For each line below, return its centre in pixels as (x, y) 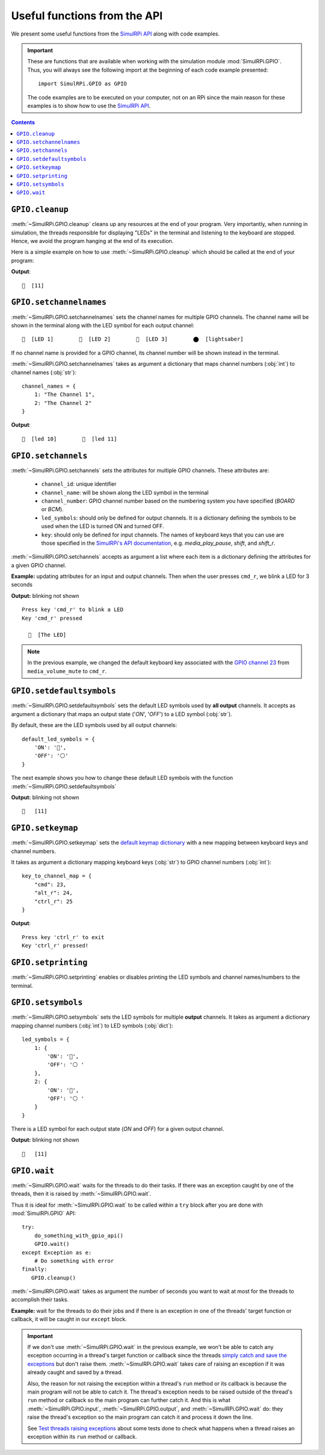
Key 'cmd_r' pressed (52, 618)
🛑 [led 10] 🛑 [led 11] (70, 439)
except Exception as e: (57, 1252)
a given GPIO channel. (39, 565)
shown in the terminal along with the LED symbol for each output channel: (103, 325)
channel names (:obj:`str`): (44, 372)
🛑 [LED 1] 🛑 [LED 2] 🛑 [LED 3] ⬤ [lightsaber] (133, 339)
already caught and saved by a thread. (75, 1372)
